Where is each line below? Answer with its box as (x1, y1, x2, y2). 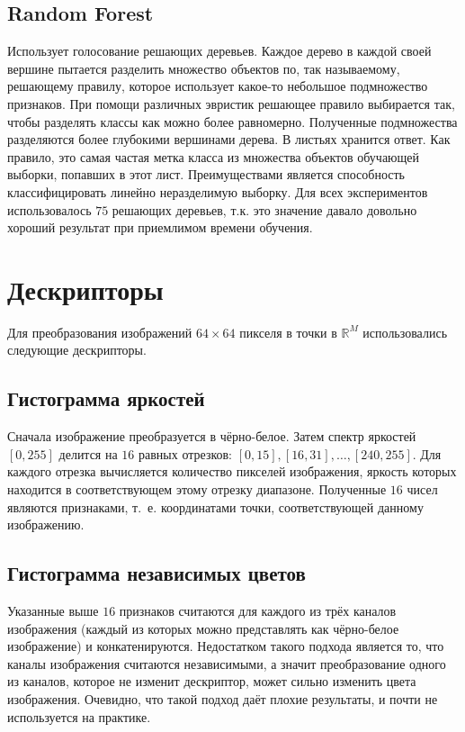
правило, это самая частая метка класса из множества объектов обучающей (7, 147, 420, 166)
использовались (362, 322, 448, 341)
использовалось (7, 200, 92, 219)
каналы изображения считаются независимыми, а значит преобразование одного (7, 654, 446, 673)
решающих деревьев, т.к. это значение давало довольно (112, 200, 417, 219)
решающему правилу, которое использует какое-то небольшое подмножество (7, 77, 428, 95)
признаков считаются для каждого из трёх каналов (119, 601, 397, 620)
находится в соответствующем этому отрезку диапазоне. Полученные (7, 480, 387, 499)
